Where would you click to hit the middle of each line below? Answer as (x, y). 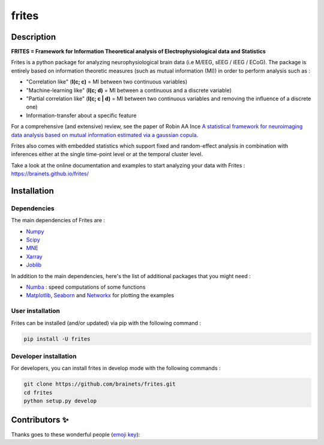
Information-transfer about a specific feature (81, 115)
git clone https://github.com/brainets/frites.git (100, 384)
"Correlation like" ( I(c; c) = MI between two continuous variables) (107, 82)
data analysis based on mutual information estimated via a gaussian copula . (105, 135)
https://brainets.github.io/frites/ (50, 174)
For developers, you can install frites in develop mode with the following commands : (116, 368)
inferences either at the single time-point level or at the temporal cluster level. (107, 154)
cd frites (38, 392)
